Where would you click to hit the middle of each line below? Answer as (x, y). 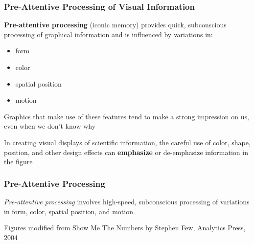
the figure (18, 162)
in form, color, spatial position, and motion (69, 211)
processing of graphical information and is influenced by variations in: (108, 34)
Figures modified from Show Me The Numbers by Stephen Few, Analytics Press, (125, 228)
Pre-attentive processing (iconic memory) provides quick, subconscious (115, 25)
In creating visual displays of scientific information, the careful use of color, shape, (127, 142)
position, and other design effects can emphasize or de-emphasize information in (126, 152)
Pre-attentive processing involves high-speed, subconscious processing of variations (127, 201)
